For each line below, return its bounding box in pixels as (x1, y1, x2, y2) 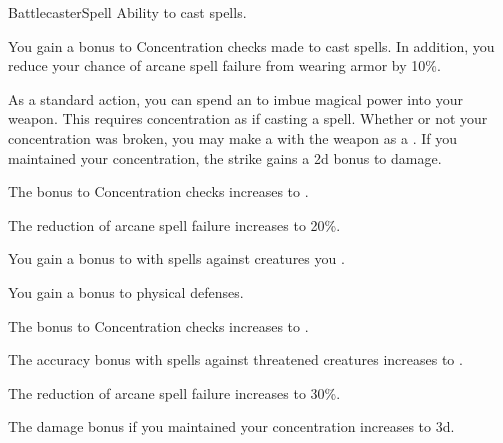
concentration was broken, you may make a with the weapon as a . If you (8, 127, 457, 148)
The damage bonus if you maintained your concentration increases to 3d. (8, 416, 455, 437)
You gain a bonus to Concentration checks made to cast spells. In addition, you (8, 35, 495, 56)
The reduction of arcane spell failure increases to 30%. (8, 382, 341, 403)
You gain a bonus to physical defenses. (8, 281, 244, 302)
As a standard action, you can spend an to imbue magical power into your (8, 88, 463, 109)
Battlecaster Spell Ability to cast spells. (8, 2, 247, 22)
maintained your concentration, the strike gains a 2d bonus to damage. (8, 147, 442, 168)
